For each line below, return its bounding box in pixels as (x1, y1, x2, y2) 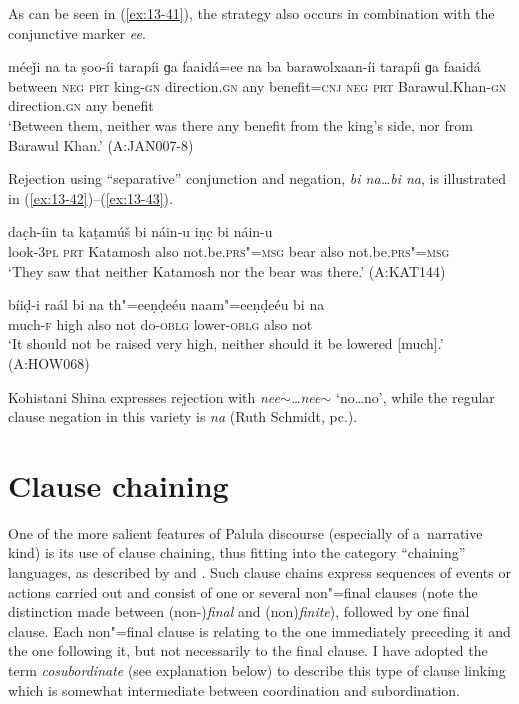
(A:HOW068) (8, 352, 90, 373)
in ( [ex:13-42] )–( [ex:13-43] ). (8, 187, 173, 208)
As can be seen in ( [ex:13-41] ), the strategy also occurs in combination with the (8, 3, 495, 23)
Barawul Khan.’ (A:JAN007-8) (8, 134, 194, 155)
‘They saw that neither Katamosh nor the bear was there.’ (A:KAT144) (8, 260, 446, 281)
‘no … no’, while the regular (335, 386, 495, 407)
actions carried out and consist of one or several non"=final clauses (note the (8, 581, 478, 602)
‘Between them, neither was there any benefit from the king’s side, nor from (8, 114, 473, 135)
